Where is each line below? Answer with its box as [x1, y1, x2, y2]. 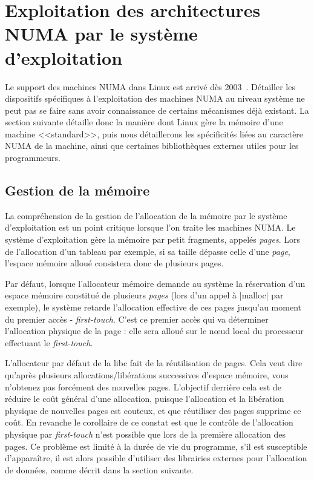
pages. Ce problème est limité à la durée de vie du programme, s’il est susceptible [5, 439, 307, 452]
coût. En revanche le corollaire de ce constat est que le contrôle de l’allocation [5, 416, 293, 429]
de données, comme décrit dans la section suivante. [5, 463, 194, 476]
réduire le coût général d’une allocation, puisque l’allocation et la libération [5, 392, 284, 405]
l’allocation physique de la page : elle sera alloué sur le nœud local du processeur [5, 324, 304, 337]
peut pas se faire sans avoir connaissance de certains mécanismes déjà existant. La [5, 104, 309, 116]
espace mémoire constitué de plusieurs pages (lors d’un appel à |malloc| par [5, 289, 284, 301]
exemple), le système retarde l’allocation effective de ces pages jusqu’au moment [5, 301, 301, 314]
